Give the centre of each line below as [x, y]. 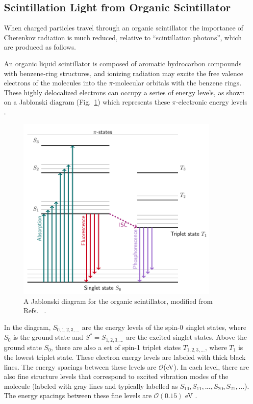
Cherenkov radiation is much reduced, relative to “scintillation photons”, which [123, 37]
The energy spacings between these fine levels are [78, 395]
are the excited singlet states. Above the [187, 337]
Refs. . [35, 310]
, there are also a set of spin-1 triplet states [116, 347]
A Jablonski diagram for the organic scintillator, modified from [118, 301]
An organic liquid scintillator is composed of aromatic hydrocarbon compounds [123, 63]
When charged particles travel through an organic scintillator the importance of [124, 28]
